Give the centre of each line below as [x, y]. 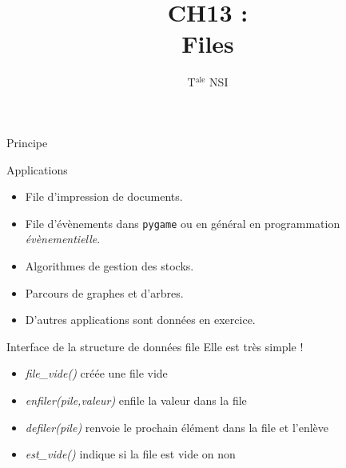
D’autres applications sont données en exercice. [140, 320]
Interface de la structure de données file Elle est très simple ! [155, 346]
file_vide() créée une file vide [96, 373]
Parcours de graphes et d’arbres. [104, 292]
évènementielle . [63, 239]
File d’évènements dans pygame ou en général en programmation [183, 223]
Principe [27, 142]
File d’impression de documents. [104, 196]
